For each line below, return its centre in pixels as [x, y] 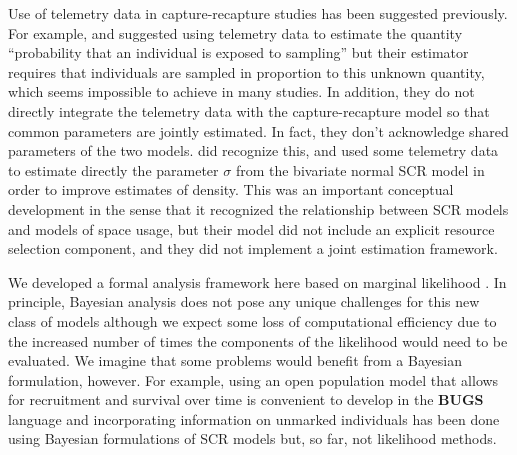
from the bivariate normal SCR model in [360, 169]
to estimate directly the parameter [113, 169]
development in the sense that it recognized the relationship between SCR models [258, 208]
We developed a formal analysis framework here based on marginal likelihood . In [257, 281]
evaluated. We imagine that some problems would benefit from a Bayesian [235, 360]
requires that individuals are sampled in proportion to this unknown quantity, [246, 71]
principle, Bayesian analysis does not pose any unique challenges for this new [244, 301]
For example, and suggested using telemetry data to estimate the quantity [235, 32]
